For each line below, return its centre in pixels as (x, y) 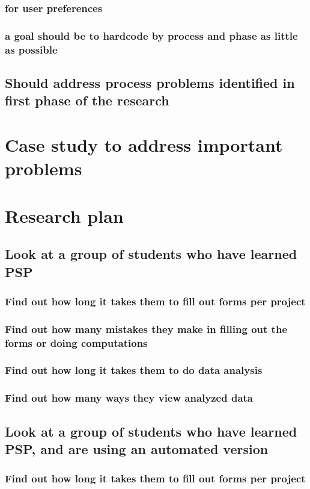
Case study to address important (144, 144)
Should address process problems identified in (150, 83)
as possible (31, 49)
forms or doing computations (76, 342)
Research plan (64, 215)
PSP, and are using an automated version (137, 448)
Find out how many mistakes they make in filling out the (146, 329)
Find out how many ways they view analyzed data (129, 398)
